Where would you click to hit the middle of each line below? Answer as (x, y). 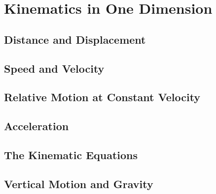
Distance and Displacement (75, 39)
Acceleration (36, 126)
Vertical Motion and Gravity (79, 183)
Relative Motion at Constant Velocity (102, 97)
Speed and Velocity (54, 68)
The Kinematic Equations (71, 154)
